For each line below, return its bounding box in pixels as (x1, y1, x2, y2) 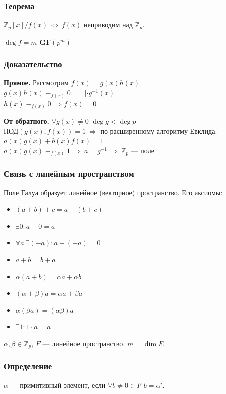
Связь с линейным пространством (4, 167, 134, 180)
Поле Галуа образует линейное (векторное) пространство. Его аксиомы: (4, 187, 223, 197)
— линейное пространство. (42, 338, 125, 348)
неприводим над (84, 19, 133, 30)
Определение (4, 360, 52, 372)
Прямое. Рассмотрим (4, 77, 69, 88)
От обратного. (4, 116, 49, 126)
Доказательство (4, 58, 62, 70)
